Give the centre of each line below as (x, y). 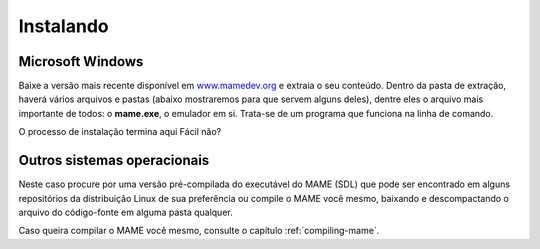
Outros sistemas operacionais (114, 160)
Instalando (63, 26)
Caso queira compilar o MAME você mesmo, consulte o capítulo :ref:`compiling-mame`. (199, 231)
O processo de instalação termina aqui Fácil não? (120, 132)
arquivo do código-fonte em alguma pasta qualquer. (126, 212)
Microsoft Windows (81, 61)
